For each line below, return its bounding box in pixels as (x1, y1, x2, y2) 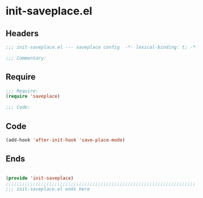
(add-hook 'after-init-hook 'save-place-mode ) (5, 137, 125, 143)
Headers (5, 28, 39, 39)
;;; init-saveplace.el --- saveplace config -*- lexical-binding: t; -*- (5, 44, 199, 50)
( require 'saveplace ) (5, 94, 61, 100)
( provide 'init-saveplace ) (5, 175, 74, 181)
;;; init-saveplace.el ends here (5, 186, 90, 193)
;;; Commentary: (5, 55, 47, 61)
